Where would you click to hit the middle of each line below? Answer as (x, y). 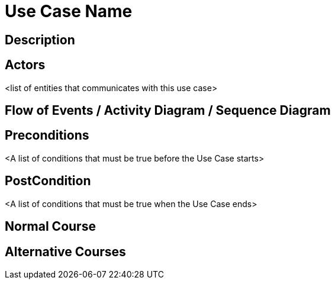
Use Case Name (69, 11)
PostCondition (48, 181)
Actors (25, 65)
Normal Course (50, 227)
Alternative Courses (65, 251)
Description (40, 40)
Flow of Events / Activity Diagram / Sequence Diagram (168, 111)
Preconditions (47, 135)
